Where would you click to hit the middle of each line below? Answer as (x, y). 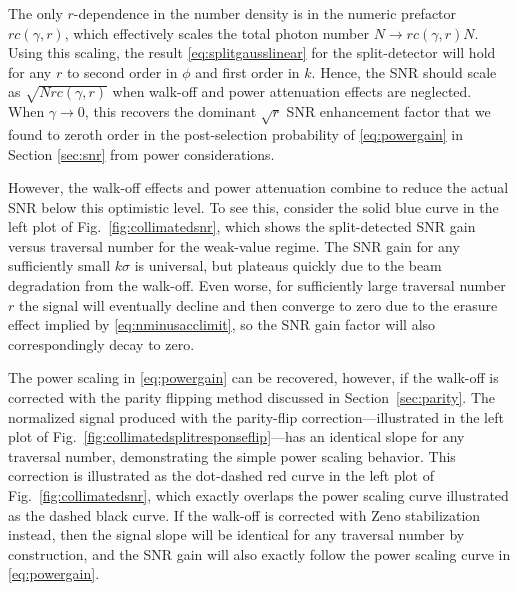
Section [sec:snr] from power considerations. (141, 153)
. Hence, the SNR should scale (404, 71)
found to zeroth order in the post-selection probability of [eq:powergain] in (236, 133)
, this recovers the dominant (170, 111)
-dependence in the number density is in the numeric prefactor (265, 13)
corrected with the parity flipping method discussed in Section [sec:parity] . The (251, 397)
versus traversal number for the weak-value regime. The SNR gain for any (234, 245)
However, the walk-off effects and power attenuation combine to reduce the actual (258, 187)
